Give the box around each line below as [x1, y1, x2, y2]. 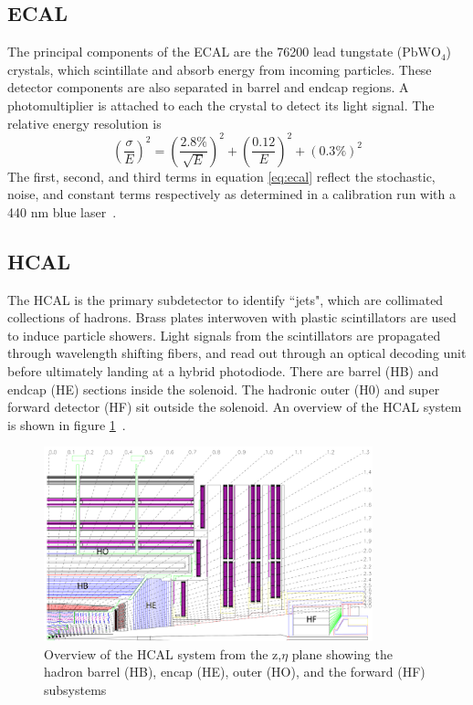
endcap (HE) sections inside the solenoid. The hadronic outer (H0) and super [7, 379, 440, 398]
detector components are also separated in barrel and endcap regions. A [7, 78, 409, 97]
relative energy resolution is [7, 113, 162, 132]
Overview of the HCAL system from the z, [44, 644, 282, 663]
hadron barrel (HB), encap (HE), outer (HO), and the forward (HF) [44, 662, 426, 681]
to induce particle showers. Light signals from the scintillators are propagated [7, 325, 441, 344]
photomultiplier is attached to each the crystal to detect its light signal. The [7, 95, 435, 114]
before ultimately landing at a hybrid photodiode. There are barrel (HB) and [7, 362, 439, 381]
